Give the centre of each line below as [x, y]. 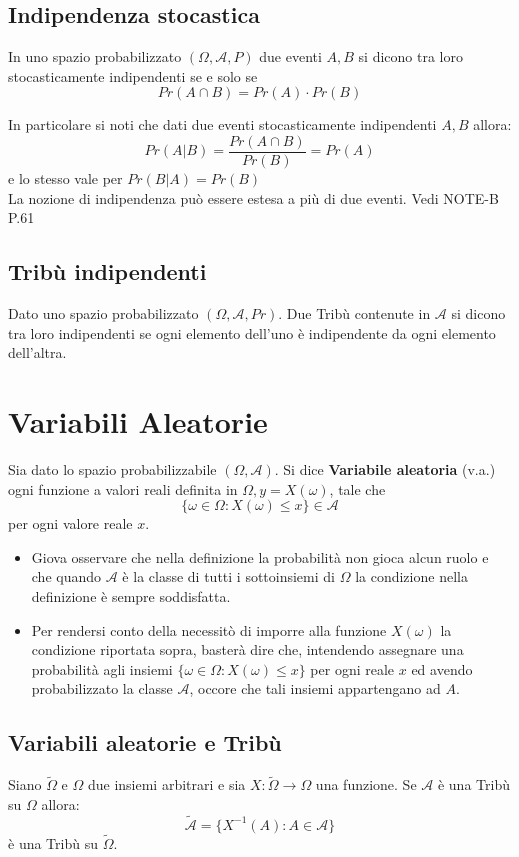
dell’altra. [37, 352]
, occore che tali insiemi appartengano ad [315, 688]
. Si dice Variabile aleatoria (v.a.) [385, 468]
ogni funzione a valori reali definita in [123, 488]
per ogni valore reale [70, 523]
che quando [66, 576]
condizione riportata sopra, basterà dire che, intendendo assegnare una [247, 649]
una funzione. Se [366, 784]
